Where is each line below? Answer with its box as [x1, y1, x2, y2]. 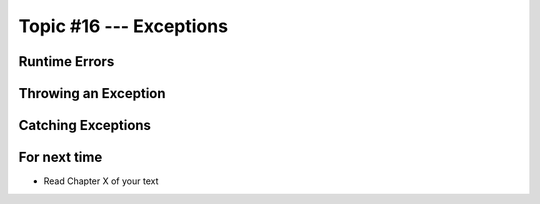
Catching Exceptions [18, 117, 152, 134]
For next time [18, 149, 103, 166]
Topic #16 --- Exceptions [18, 15, 229, 37]
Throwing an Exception [18, 85, 166, 102]
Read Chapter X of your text [43, 175, 159, 187]
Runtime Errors [18, 53, 115, 70]
